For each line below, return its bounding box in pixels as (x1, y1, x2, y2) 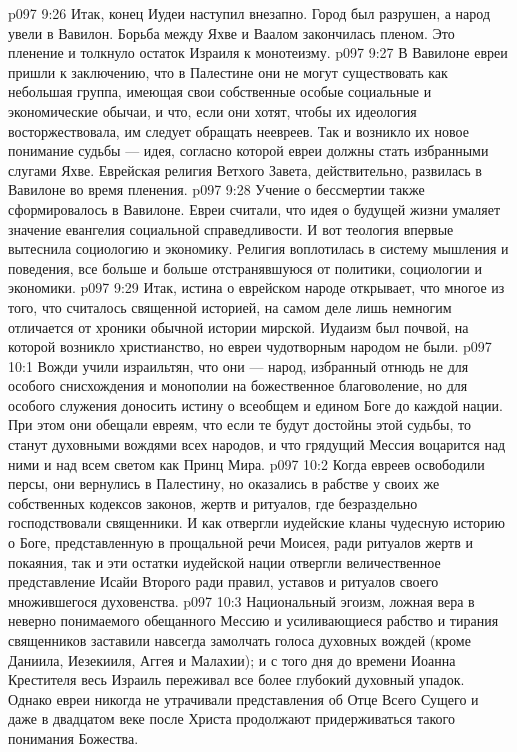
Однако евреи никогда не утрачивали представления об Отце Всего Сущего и (8, 688, 479, 709)
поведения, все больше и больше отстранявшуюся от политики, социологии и (8, 257, 482, 278)
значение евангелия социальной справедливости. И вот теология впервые (8, 218, 454, 239)
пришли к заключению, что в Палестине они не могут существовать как (8, 61, 448, 82)
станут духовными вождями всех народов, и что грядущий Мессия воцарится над (8, 434, 506, 455)
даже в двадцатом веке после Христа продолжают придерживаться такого (8, 708, 455, 729)
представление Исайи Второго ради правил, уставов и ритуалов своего (8, 571, 439, 592)
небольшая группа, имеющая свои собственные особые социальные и (8, 81, 432, 102)
